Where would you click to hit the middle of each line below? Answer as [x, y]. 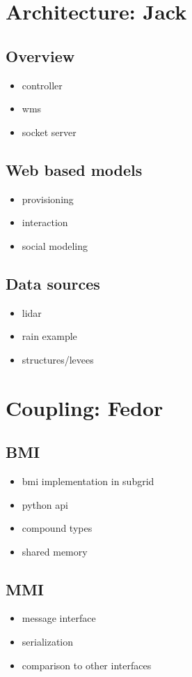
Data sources [53, 283]
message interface [59, 618]
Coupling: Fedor [85, 407]
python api [45, 504]
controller [42, 85]
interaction [45, 222]
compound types [57, 528]
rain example [49, 336]
